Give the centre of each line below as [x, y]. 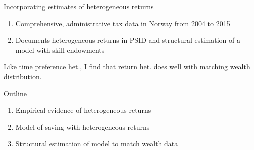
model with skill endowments [60, 50]
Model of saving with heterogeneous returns [83, 126]
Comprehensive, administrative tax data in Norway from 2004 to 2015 [123, 23]
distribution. [23, 76]
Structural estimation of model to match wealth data [97, 143]
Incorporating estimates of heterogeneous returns [79, 6]
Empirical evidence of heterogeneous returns [83, 110]
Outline [15, 93]
